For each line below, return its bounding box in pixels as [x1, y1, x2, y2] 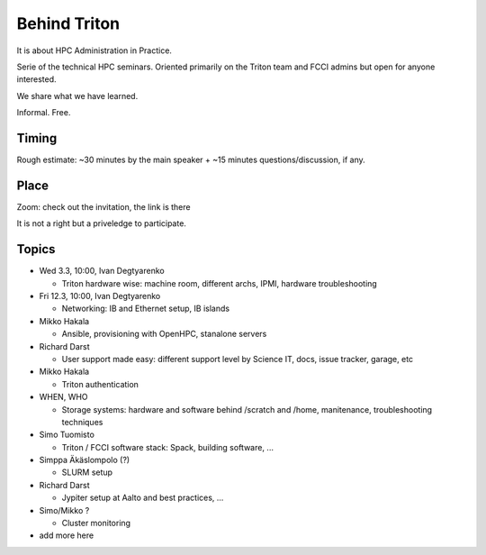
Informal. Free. [16, 107, 71, 118]
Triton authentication [61, 378, 139, 389]
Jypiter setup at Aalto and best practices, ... [61, 492, 224, 504]
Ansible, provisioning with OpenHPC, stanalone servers [61, 329, 267, 340]
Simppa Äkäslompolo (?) [39, 455, 130, 466]
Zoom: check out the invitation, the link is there [16, 201, 191, 212]
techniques [61, 416, 103, 427]
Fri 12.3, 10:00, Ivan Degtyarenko [39, 291, 161, 301]
